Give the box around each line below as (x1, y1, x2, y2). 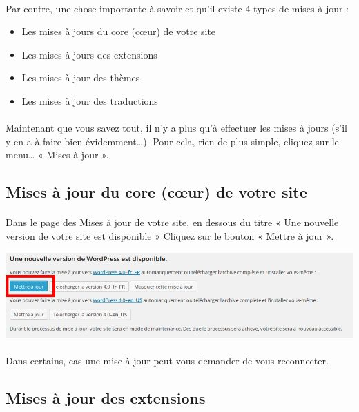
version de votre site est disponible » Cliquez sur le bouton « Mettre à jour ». (6, 228, 334, 243)
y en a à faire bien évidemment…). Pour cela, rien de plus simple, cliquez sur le (6, 134, 339, 148)
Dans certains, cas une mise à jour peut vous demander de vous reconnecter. (6, 353, 329, 368)
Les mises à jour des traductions (21, 93, 158, 107)
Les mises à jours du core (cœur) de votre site (21, 24, 216, 39)
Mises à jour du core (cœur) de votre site (6, 181, 307, 203)
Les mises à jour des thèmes (21, 70, 140, 85)
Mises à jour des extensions (6, 387, 206, 409)
